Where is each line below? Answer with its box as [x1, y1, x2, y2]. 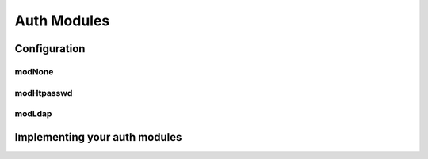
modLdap [14, 108, 52, 119]
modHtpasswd [14, 87, 73, 98]
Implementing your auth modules [14, 131, 182, 144]
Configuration [14, 42, 86, 55]
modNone [14, 66, 54, 77]
